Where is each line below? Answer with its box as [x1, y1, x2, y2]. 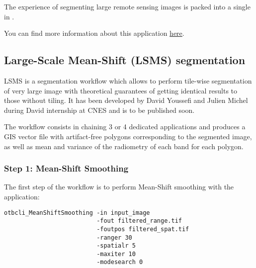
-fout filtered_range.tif [96, 217, 182, 225]
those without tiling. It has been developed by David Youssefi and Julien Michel [4, 95, 248, 105]
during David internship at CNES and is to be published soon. [4, 104, 195, 115]
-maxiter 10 [96, 250, 136, 258]
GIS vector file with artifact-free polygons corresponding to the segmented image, [4, 131, 252, 141]
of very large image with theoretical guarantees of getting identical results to [4, 85, 238, 95]
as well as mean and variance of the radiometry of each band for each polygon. [4, 141, 244, 151]
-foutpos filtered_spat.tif [96, 225, 189, 233]
